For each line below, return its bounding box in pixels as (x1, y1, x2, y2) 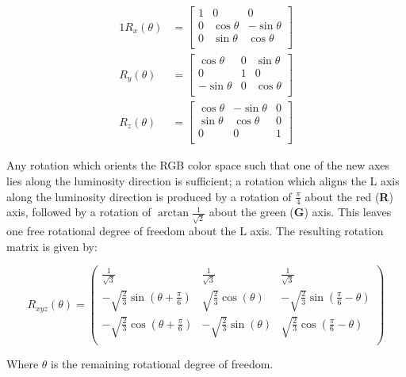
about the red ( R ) (304, 188, 393, 204)
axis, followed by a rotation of (6, 204, 151, 220)
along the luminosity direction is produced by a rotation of (6, 188, 292, 204)
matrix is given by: (6, 238, 98, 254)
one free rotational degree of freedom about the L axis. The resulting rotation (6, 223, 384, 239)
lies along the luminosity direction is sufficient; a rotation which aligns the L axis (6, 173, 400, 189)
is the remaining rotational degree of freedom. (51, 355, 274, 371)
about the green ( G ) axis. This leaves (209, 204, 392, 220)
